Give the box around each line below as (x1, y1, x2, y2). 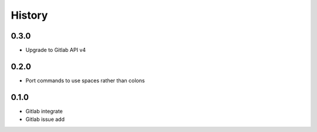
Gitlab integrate (25, 107, 63, 114)
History (11, 9, 48, 22)
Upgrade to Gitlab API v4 (25, 47, 86, 54)
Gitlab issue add (25, 116, 65, 123)
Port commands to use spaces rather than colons (25, 77, 145, 84)
